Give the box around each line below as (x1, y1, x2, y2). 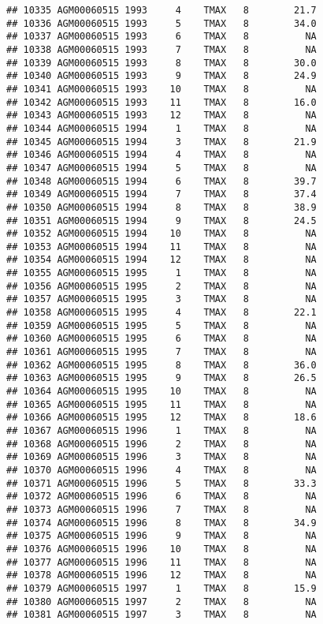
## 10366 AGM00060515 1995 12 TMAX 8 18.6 (6, 412, 317, 424)
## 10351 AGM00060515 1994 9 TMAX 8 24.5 (6, 215, 317, 226)
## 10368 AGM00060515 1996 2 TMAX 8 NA (6, 438, 317, 450)
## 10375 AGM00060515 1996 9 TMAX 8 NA (6, 530, 317, 542)
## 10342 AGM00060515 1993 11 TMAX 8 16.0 (6, 96, 317, 108)
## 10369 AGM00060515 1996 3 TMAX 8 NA (6, 451, 317, 463)
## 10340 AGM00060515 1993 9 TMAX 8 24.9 (6, 70, 317, 82)
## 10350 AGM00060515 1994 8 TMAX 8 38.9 (6, 201, 317, 213)
